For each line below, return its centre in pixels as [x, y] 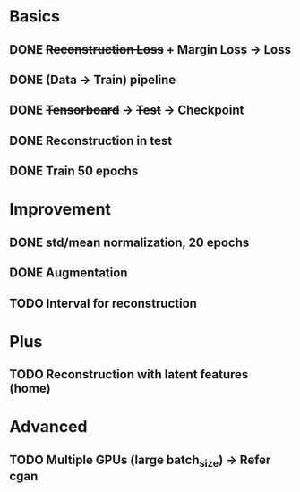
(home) [30, 389]
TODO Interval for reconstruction [103, 303]
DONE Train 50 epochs [74, 171]
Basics [35, 17]
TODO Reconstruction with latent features [129, 374]
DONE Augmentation [69, 273]
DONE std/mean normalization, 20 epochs [129, 242]
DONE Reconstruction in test [91, 140]
